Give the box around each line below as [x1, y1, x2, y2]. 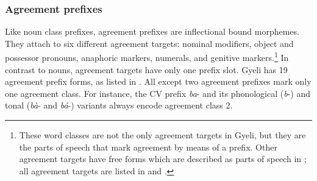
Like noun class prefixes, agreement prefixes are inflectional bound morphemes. [5, 25, 299, 38]
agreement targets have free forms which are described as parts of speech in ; [19, 152, 307, 165]
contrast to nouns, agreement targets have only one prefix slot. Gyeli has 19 [5, 63, 288, 76]
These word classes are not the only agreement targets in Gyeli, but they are [19, 129, 306, 141]
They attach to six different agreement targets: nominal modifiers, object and [5, 37, 294, 49]
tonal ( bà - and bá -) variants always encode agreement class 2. [5, 99, 233, 112]
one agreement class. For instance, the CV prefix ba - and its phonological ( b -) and [5, 87, 311, 99]
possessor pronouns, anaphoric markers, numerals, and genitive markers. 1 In [5, 49, 289, 64]
